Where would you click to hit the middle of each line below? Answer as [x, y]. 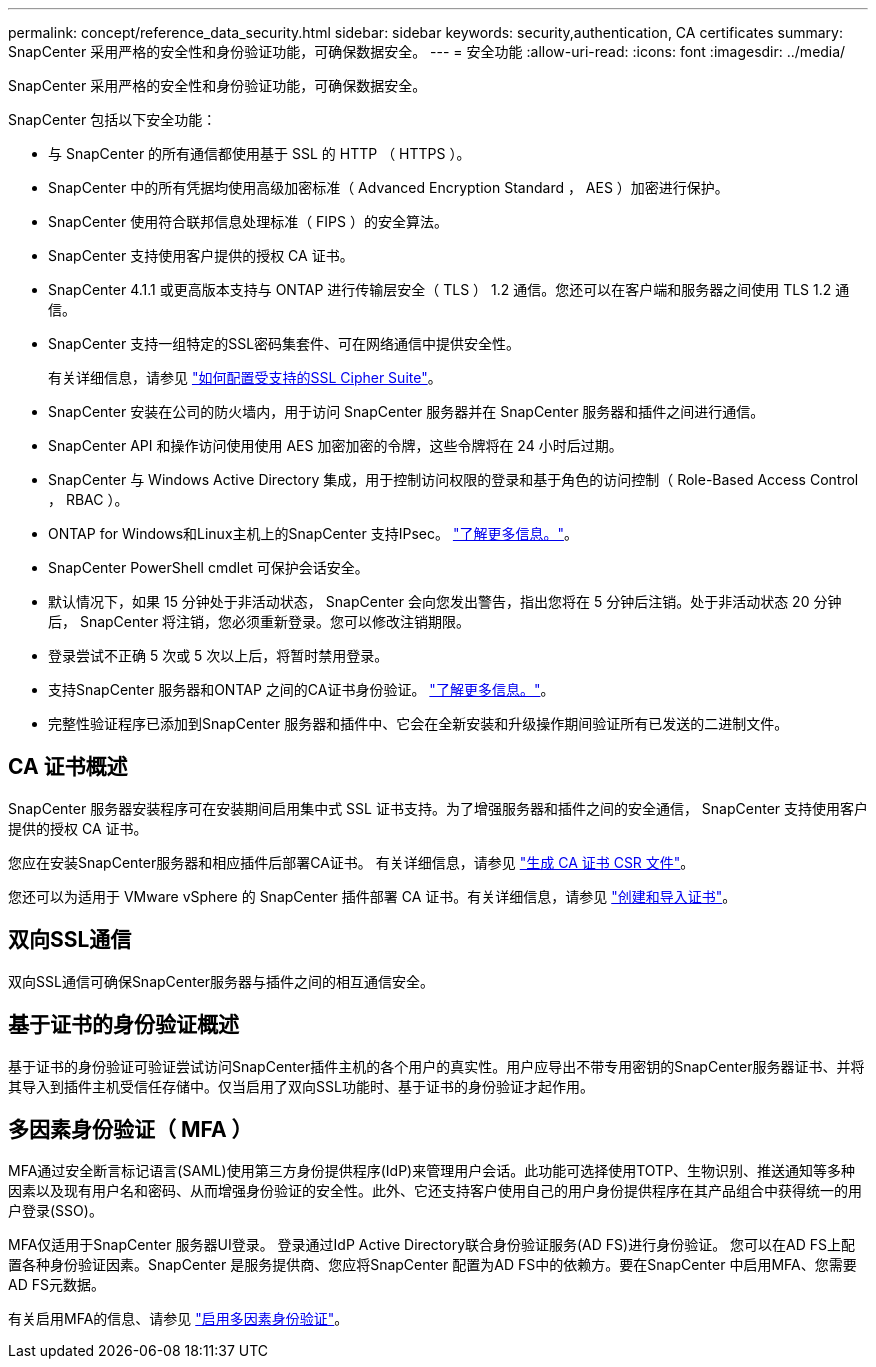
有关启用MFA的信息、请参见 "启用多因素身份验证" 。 [178, 1319]
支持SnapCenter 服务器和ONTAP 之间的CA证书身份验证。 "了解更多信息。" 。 [301, 689]
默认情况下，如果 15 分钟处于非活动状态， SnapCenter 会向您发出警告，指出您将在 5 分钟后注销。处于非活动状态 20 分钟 [445, 601]
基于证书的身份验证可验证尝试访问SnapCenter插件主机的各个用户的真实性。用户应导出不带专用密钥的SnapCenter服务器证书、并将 [436, 1066]
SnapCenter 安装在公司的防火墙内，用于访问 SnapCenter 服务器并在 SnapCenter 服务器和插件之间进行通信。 [406, 411]
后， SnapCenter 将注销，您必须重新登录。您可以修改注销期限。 [259, 621]
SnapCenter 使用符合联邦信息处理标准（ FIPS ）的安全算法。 [248, 221]
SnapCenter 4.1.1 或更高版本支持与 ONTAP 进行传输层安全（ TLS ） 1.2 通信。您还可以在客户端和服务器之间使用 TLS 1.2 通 [449, 289]
